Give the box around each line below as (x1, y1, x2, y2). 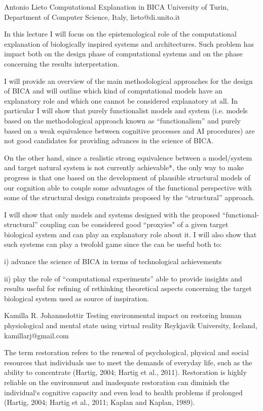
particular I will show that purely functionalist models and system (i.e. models (4, 105, 248, 116)
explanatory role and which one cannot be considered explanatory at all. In (4, 95, 238, 106)
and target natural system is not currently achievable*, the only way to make (4, 162, 244, 173)
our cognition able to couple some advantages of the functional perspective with (4, 182, 252, 193)
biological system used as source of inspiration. (4, 293, 149, 303)
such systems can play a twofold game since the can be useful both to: (4, 239, 222, 249)
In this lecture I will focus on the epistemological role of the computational (4, 28, 237, 39)
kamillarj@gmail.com (4, 330, 69, 340)
